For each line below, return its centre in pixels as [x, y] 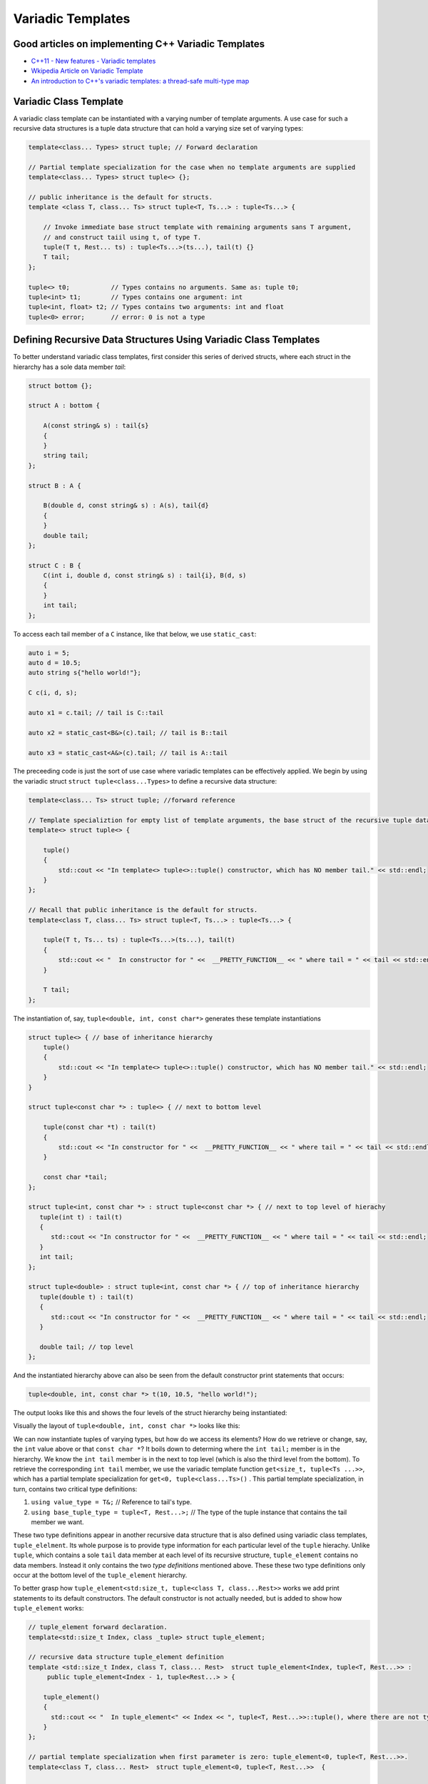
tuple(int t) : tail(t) [81, 1217]
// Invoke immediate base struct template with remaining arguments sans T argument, [198, 227]
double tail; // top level [87, 1347]
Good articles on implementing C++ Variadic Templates [139, 44]
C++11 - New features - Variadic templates [93, 61]
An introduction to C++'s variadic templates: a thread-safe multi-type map [140, 81]
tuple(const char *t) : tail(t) [100, 1127]
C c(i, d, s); [53, 693]
